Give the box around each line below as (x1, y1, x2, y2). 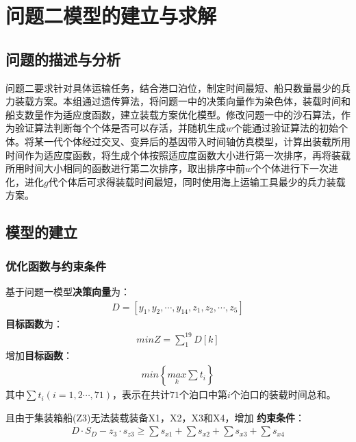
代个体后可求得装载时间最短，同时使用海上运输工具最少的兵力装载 (48, 174, 346, 188)
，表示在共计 (112, 387, 170, 402)
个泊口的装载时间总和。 (230, 387, 336, 402)
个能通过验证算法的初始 (233, 121, 339, 135)
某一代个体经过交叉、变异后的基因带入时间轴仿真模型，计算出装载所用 (34, 134, 351, 148)
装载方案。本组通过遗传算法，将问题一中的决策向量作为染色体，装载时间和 (14, 94, 351, 108)
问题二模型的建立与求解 (5, 1, 217, 29)
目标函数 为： (5, 316, 63, 330)
